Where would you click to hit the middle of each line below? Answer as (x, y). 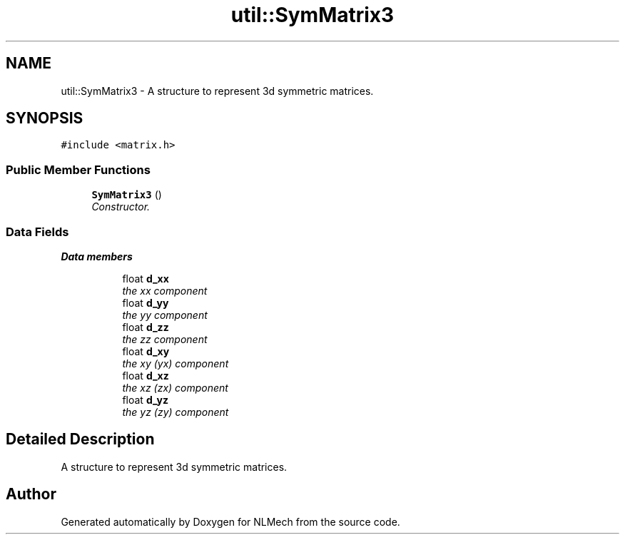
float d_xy (146, 351)
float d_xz (146, 375)
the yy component (165, 315)
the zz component (165, 339)
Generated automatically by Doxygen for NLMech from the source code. (230, 521)
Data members (97, 256)
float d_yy (146, 302)
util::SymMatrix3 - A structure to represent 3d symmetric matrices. (217, 91)
